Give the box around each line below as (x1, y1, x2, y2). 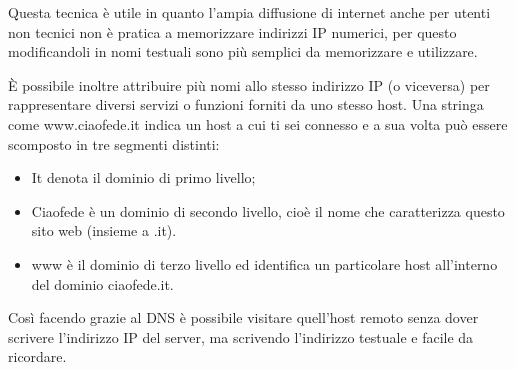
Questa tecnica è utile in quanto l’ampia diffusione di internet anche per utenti (8, 2, 491, 22)
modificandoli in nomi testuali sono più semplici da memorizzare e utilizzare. (8, 41, 478, 62)
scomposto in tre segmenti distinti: (8, 133, 220, 154)
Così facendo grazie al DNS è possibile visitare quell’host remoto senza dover (8, 307, 479, 328)
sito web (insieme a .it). (31, 220, 177, 241)
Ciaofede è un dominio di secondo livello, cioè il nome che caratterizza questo (31, 200, 505, 221)
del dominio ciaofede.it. (31, 273, 174, 294)
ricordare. (8, 346, 67, 367)
